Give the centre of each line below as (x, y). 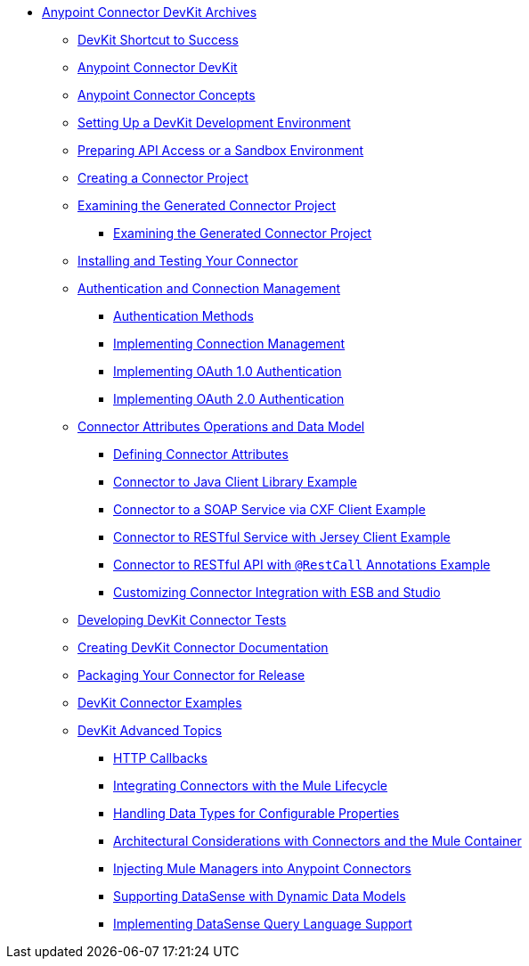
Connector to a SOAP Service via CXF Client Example (269, 509)
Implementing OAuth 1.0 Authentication (228, 371)
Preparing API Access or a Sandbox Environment (221, 150)
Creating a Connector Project (163, 178)
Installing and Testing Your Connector (188, 261)
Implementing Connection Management (229, 344)
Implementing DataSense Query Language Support (263, 924)
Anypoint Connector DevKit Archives (150, 12)
